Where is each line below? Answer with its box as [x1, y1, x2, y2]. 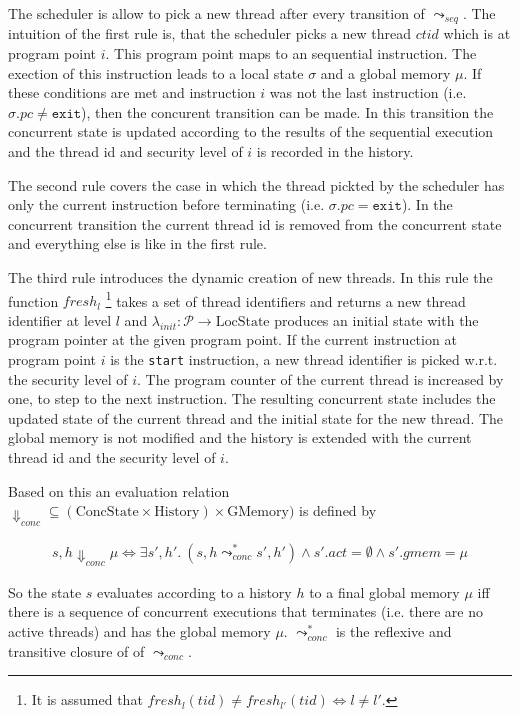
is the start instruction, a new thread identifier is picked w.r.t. [110, 349, 498, 370]
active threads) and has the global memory [8, 621, 271, 642]
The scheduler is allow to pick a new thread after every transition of [8, 3, 425, 23]
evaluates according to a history [97, 581, 292, 602]
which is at [443, 23, 511, 44]
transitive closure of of [8, 640, 145, 661]
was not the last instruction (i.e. [269, 82, 467, 103]
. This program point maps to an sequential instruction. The [105, 43, 477, 64]
